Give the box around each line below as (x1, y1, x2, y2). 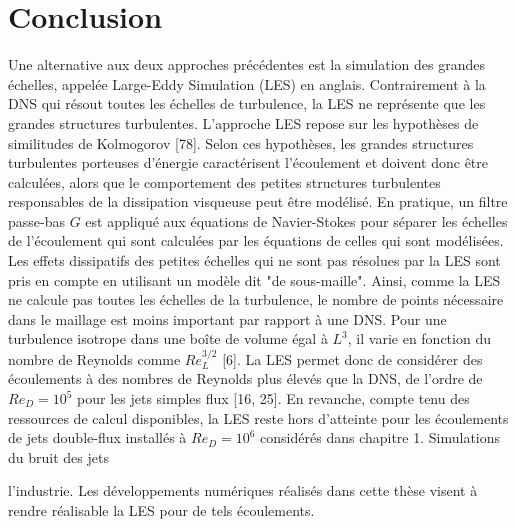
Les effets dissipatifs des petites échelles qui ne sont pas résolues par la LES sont (8, 250, 501, 271)
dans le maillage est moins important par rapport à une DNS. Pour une (8, 308, 447, 329)
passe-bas (8, 210, 65, 231)
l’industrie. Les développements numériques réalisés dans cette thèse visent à (8, 480, 478, 501)
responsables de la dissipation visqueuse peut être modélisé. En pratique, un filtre (8, 191, 508, 212)
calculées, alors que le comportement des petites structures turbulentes (8, 171, 441, 192)
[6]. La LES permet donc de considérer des (222, 348, 483, 369)
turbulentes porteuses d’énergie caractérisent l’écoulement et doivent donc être (8, 152, 489, 173)
